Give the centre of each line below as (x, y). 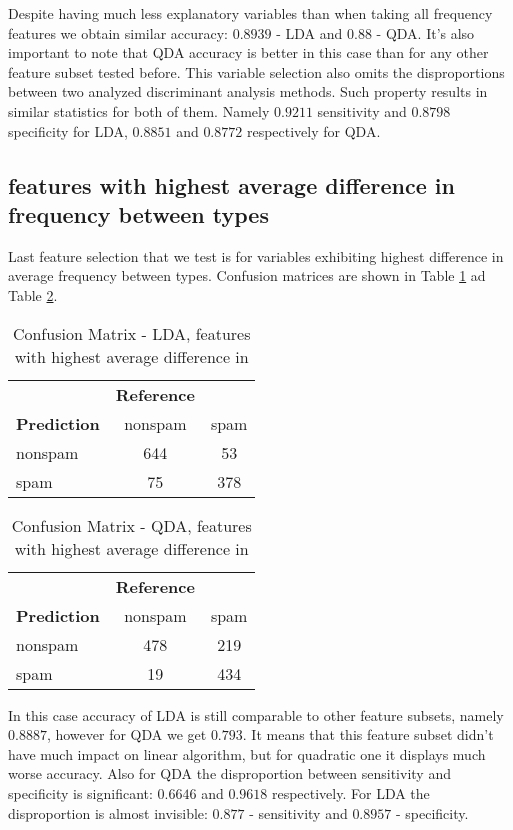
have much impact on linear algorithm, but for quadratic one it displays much (247, 753)
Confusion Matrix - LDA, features (131, 333)
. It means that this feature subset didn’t (368, 734)
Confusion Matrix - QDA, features (131, 525)
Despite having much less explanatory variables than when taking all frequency (250, 13)
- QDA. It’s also (425, 32)
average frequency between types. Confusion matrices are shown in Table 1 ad (247, 275)
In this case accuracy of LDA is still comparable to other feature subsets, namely (256, 714)
